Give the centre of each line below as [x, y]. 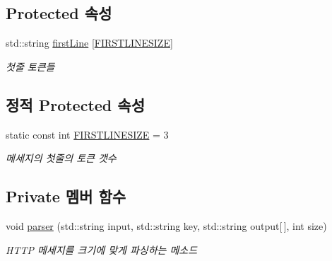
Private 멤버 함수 [66, 196]
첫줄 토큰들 [30, 66]
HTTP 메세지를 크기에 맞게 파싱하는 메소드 [102, 249]
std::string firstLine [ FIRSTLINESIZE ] [89, 43]
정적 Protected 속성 [75, 104]
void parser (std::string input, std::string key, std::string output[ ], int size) [166, 225]
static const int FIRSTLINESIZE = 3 [87, 134]
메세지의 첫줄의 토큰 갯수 [61, 158]
